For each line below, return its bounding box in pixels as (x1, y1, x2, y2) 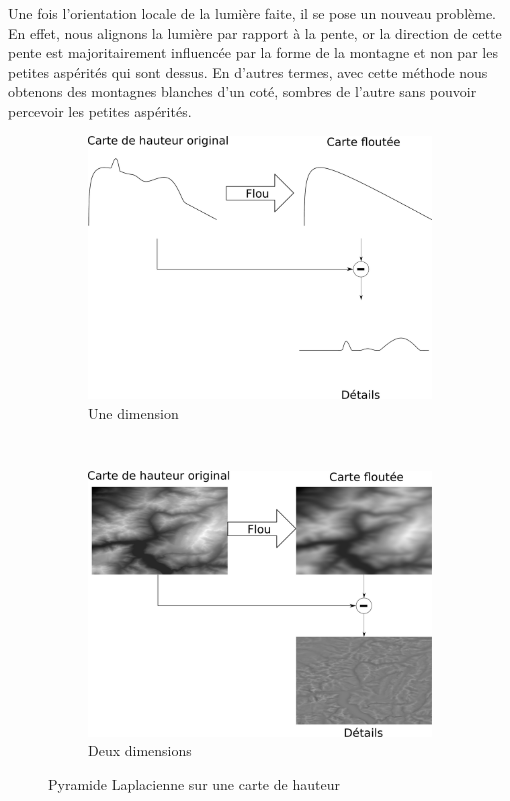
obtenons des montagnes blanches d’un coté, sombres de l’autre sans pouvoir (8, 81, 477, 102)
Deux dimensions (88, 740, 192, 761)
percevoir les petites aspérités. (8, 100, 192, 121)
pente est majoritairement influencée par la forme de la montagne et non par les (8, 42, 498, 63)
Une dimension (88, 402, 179, 423)
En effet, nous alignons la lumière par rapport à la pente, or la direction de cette (8, 22, 502, 43)
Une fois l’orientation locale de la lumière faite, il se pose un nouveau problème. (8, 3, 497, 23)
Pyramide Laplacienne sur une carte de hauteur (48, 773, 340, 794)
